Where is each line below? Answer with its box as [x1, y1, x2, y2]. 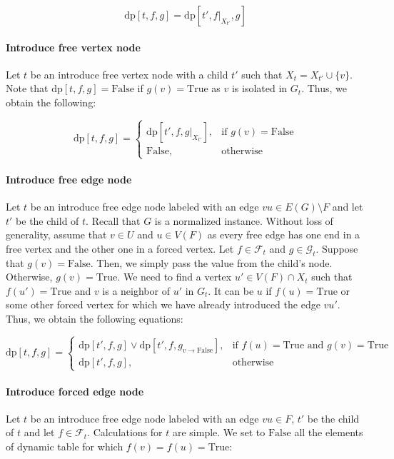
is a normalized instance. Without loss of [154, 213, 333, 228]
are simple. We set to [172, 425, 266, 440]
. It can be [208, 283, 254, 298]
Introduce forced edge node [6, 383, 144, 398]
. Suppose [315, 241, 358, 256]
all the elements [294, 425, 363, 440]
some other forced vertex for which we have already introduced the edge [6, 297, 320, 312]
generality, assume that [6, 227, 107, 242]
